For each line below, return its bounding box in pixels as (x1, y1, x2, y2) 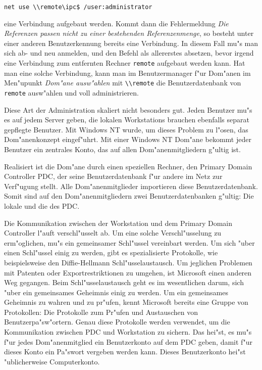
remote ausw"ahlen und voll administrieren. (4, 87, 139, 98)
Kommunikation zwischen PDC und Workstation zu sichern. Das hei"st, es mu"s (4, 327, 252, 337)
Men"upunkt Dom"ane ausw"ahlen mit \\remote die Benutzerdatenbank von (4, 77, 241, 88)
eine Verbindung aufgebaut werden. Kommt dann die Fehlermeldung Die (4, 18, 229, 28)
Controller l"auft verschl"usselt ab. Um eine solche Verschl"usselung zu (4, 227, 222, 238)
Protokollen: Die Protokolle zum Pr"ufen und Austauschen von (4, 306, 198, 317)
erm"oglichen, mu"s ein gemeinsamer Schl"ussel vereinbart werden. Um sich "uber (4, 237, 255, 248)
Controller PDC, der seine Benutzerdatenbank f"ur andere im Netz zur (4, 171, 223, 181)
